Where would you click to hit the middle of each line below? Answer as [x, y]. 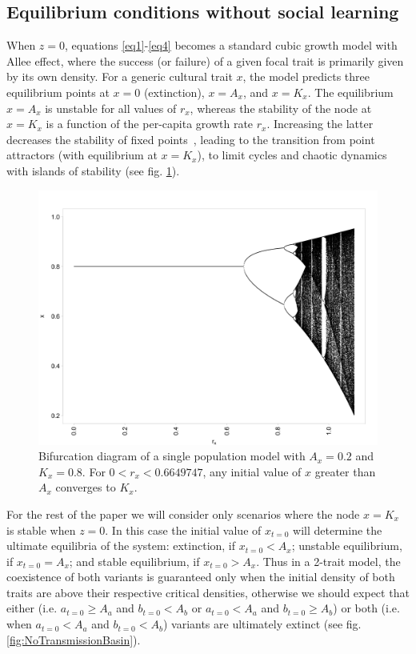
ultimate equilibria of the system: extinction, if [121, 546]
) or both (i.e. [366, 608]
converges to [86, 487]
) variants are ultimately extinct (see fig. [262, 624]
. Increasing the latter [320, 124]
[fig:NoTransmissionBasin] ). [74, 639]
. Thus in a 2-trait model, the [328, 561]
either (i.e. [32, 608]
